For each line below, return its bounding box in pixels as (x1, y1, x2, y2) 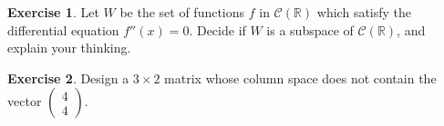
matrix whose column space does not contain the (164, 68, 437, 87)
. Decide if (189, 20, 246, 39)
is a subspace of (266, 20, 354, 39)
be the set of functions (119, 3, 245, 21)
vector (7, 92, 42, 111)
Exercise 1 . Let (7, 3, 99, 21)
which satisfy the (316, 3, 412, 21)
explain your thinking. (7, 38, 131, 57)
